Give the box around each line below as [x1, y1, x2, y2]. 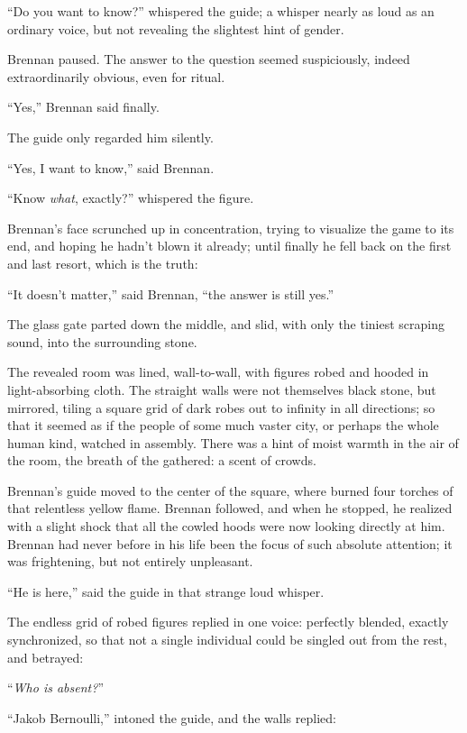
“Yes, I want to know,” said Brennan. [7, 158, 215, 177]
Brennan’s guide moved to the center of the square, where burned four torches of [7, 481, 453, 499]
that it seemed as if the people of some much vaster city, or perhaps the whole [7, 416, 439, 435]
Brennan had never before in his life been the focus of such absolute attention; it [7, 534, 453, 553]
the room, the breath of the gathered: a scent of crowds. [7, 451, 316, 470]
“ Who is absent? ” [7, 678, 104, 697]
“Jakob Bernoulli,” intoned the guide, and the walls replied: [7, 708, 336, 727]
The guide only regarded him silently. [7, 127, 214, 146]
